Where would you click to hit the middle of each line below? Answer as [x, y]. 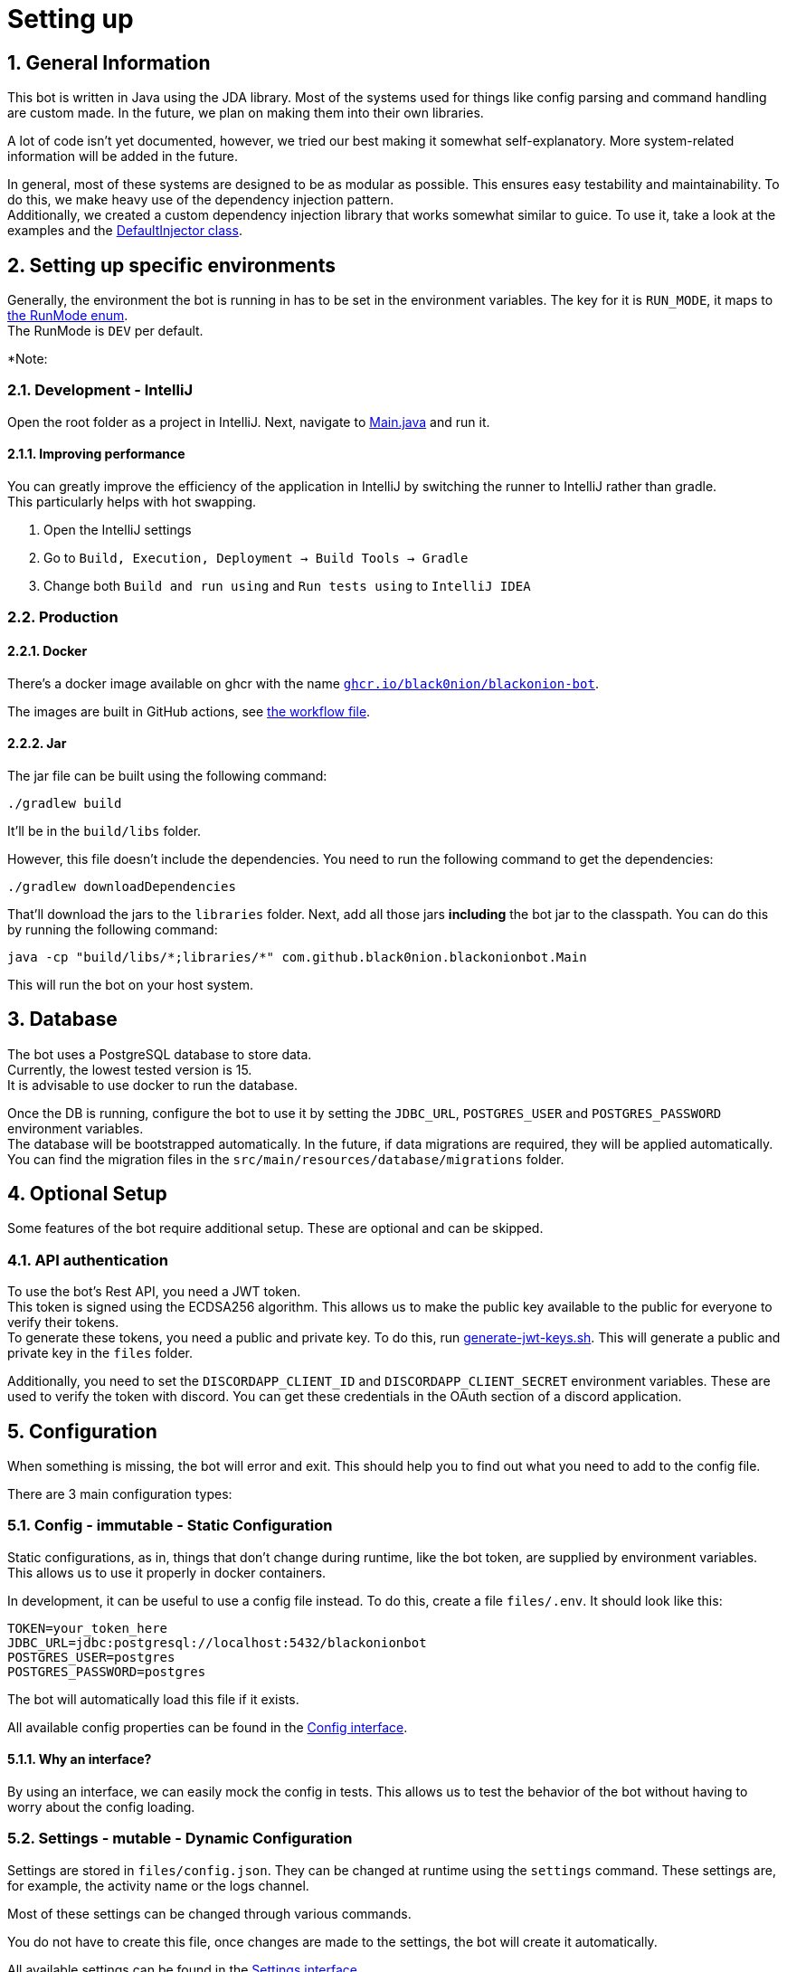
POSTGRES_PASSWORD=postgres [107, 1671]
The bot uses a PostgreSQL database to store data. [160, 1054]
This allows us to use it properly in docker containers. [167, 1572]
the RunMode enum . [68, 316]
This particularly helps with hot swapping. [132, 501]
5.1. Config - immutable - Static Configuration [170, 1526]
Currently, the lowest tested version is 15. [130, 1069]
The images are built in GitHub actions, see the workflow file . [189, 711]
